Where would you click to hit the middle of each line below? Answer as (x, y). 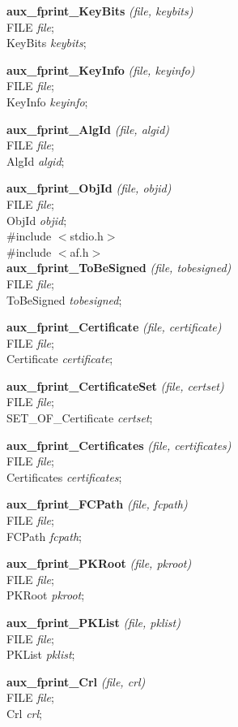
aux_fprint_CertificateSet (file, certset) (115, 385)
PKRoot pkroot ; (46, 595)
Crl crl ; (24, 713)
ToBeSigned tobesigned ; (64, 299)
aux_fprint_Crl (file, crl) (76, 681)
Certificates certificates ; (64, 476)
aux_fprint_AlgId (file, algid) (88, 129)
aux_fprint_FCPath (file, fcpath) (97, 504)
